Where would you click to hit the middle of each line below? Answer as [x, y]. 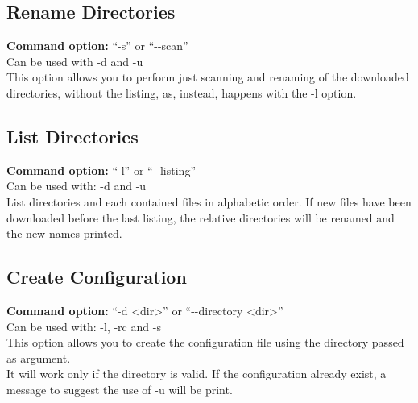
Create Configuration [97, 277]
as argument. [39, 357]
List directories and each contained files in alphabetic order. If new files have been [209, 201]
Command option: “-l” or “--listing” [101, 170]
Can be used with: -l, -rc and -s [84, 326]
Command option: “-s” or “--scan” [97, 46]
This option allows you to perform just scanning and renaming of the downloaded [208, 77]
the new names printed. [64, 233]
